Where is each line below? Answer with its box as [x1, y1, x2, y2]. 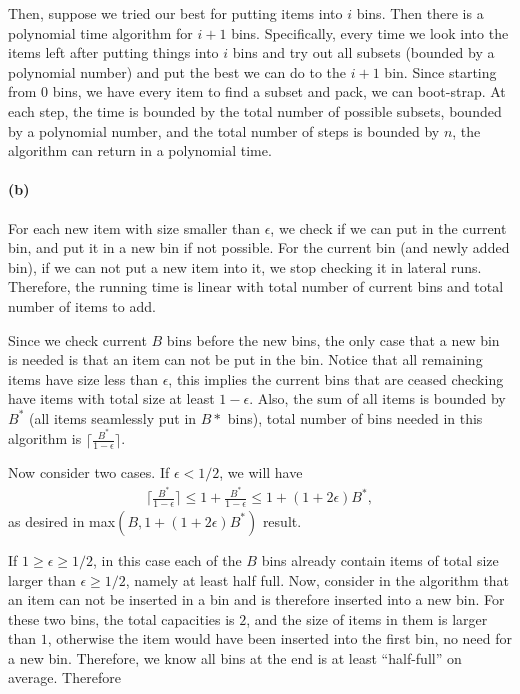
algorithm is [8, 428, 82, 449]
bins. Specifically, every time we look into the [231, 22, 509, 43]
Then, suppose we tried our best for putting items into [8, 3, 343, 23]
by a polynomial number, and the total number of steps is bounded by [8, 120, 440, 141]
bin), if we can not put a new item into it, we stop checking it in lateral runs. [8, 256, 482, 277]
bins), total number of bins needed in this [227, 407, 483, 428]
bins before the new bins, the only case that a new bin [166, 329, 500, 350]
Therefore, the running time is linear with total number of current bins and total [8, 276, 504, 297]
